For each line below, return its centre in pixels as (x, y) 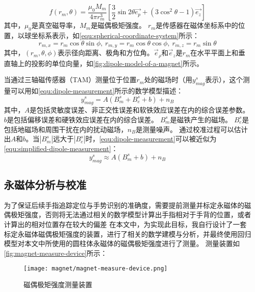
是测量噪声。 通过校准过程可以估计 (192, 129)
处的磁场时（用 (168, 79)
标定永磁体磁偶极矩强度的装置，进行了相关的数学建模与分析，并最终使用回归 (127, 234)
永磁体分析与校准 (45, 184)
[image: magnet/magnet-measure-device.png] (96, 269)
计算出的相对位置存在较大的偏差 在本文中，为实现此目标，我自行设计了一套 (125, 224)
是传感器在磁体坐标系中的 (197, 25)
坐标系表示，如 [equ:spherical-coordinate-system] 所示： (115, 35)
